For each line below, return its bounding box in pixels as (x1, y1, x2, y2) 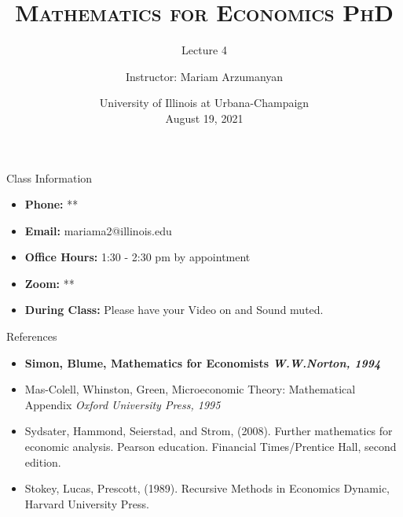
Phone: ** (24, 196, 79, 212)
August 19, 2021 (165, 109, 244, 126)
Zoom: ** (24, 275, 75, 291)
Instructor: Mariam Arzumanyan (125, 68, 284, 84)
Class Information (6, 169, 93, 186)
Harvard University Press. (24, 495, 149, 511)
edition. (24, 453, 61, 470)
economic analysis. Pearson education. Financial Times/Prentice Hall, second (24, 438, 397, 455)
